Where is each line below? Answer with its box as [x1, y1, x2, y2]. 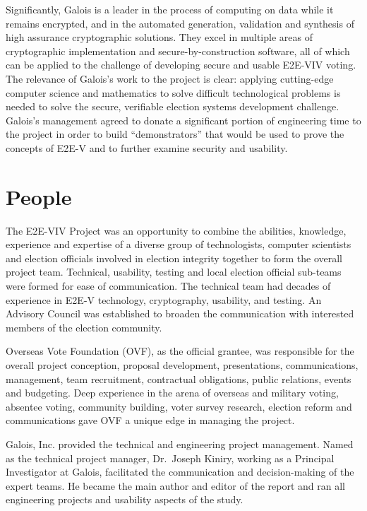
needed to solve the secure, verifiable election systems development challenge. [6, 99, 339, 114]
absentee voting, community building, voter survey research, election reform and [6, 399, 352, 413]
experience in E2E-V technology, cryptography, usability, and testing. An [6, 292, 322, 307]
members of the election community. [6, 319, 162, 334]
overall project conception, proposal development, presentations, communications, [6, 358, 359, 372]
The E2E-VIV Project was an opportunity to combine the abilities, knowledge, [6, 223, 347, 237]
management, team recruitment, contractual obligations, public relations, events [6, 371, 351, 386]
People [6, 182, 72, 211]
